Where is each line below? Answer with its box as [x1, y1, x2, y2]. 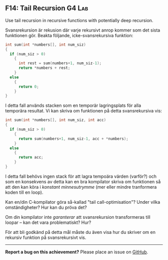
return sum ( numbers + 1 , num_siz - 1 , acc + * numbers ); [18, 136, 128, 141]
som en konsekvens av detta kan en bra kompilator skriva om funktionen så [5, 178, 161, 185]
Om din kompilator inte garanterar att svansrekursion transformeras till [5, 214, 151, 220]
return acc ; [18, 155, 43, 160]
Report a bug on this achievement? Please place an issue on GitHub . [5, 248, 148, 255]
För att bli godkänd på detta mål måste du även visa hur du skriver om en [5, 229, 156, 235]
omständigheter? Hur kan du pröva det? [5, 204, 87, 210]
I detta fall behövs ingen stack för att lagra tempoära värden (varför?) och [5, 173, 156, 179]
